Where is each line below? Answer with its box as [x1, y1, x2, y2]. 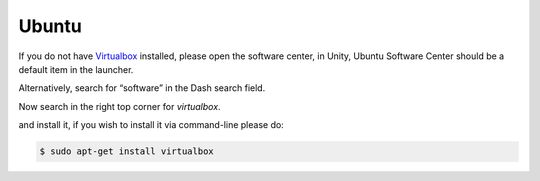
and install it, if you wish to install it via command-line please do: [18, 119, 284, 131]
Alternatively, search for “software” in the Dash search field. [18, 82, 266, 94]
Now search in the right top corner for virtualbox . [18, 100, 221, 112]
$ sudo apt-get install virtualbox [39, 146, 214, 157]
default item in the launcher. [18, 63, 134, 75]
